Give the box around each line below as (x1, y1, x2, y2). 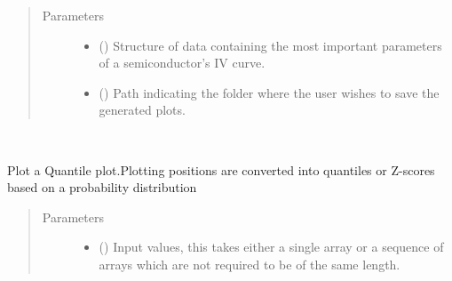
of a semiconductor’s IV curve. (99, 53, 266, 72)
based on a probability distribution (7, 178, 197, 197)
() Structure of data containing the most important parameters (99, 36, 442, 54)
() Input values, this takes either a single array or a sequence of (99, 237, 444, 256)
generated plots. (99, 100, 186, 119)
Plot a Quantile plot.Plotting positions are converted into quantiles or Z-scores (7, 160, 435, 179)
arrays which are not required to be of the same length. (99, 254, 400, 273)
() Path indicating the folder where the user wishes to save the (99, 83, 440, 101)
